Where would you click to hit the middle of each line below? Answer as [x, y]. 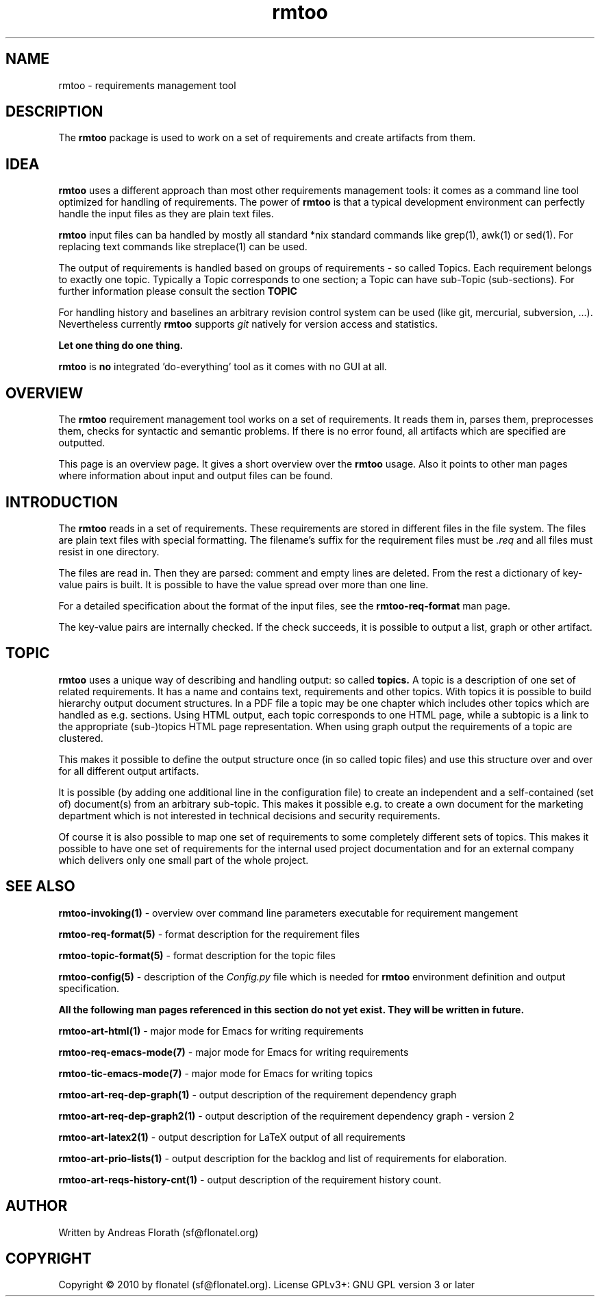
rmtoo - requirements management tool [147, 85]
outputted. [82, 443]
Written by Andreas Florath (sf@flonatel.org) [159, 1232]
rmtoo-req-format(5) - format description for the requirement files [209, 934]
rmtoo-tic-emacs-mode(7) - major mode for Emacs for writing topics [216, 1073]
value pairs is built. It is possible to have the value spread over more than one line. [243, 584]
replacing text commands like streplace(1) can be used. [183, 247]
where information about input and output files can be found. [196, 476]
